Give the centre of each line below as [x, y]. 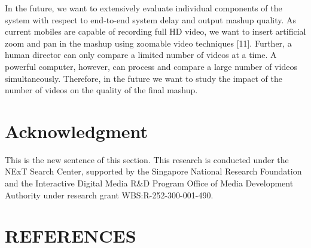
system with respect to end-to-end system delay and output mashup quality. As [151, 19]
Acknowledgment [76, 131]
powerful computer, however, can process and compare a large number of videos [151, 66]
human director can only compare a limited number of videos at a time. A [141, 55]
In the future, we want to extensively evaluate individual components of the [144, 8]
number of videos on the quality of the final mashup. [101, 90]
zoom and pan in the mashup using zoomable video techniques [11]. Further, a [148, 43]
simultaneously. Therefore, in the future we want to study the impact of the [144, 78]
